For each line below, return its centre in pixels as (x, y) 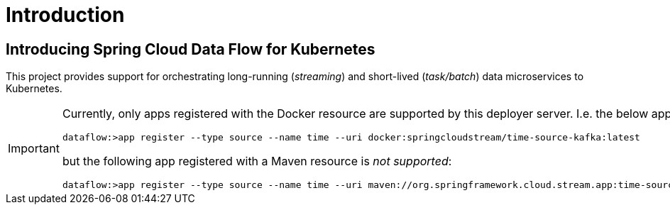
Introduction (65, 15)
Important (34, 149)
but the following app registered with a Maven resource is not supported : (257, 161)
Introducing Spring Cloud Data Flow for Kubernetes (191, 49)
